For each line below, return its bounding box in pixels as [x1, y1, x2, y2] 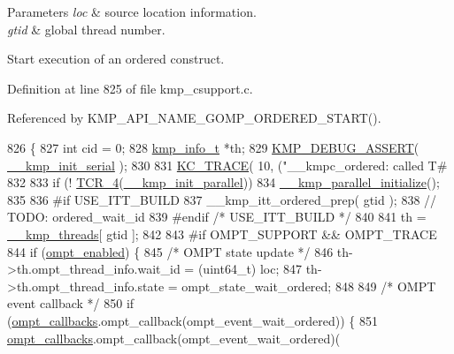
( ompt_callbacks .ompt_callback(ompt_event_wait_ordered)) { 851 [7, 311, 379, 329]
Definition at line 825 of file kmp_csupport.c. [7, 79, 253, 97]
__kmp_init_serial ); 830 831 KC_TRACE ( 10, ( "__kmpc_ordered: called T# [7, 155, 448, 174]
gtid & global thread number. [7, 19, 165, 38]
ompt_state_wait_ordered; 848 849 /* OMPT [181, 276, 436, 295]
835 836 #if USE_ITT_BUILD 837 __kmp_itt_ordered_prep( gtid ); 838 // [7, 190, 437, 208]
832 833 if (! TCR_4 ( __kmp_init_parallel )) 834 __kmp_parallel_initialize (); [7, 173, 440, 192]
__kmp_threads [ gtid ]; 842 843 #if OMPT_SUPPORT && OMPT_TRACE [7, 224, 437, 243]
